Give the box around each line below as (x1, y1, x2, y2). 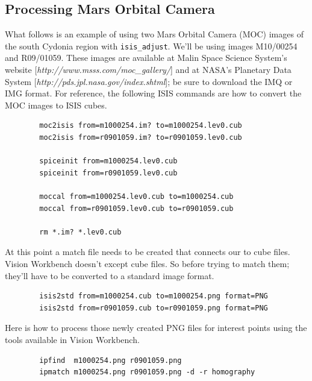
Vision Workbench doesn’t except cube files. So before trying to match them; (5, 257, 290, 269)
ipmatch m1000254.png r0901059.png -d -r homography (39, 368, 255, 377)
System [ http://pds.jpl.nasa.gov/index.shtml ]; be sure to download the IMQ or (5, 75, 293, 87)
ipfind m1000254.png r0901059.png (39, 356, 182, 365)
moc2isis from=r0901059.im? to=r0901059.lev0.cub (39, 133, 242, 142)
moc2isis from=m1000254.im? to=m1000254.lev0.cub (39, 121, 242, 130)
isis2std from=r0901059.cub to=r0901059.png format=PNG (39, 303, 268, 312)
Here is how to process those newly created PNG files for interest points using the (5, 321, 307, 334)
